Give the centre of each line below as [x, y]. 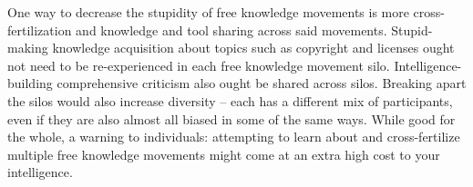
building [30, 83]
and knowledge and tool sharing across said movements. [231, 30]
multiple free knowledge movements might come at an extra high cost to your [224, 154]
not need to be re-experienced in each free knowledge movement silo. [199, 65]
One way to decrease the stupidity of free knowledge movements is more [208, 12]
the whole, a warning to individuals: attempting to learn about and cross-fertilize [234, 137]
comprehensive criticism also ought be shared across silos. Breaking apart [262, 83]
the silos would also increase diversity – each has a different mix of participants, [230, 100]
